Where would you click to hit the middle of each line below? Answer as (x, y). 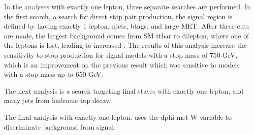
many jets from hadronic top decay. (57, 100)
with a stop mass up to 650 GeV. (54, 74)
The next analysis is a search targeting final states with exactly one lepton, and (124, 90)
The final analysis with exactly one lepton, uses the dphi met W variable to (118, 117)
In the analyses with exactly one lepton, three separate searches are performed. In (127, 6)
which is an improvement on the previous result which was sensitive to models (122, 64)
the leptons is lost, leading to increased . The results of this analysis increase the (126, 45)
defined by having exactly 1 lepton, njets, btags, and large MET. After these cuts (127, 26)
